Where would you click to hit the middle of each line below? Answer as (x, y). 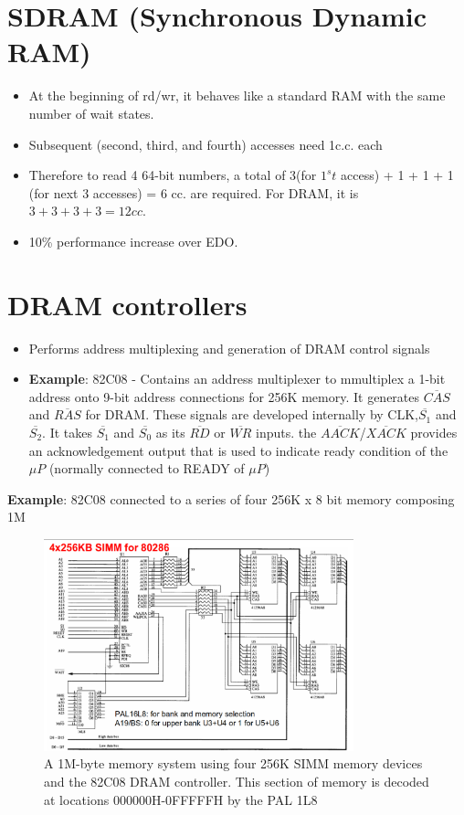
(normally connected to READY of (147, 468)
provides (434, 432)
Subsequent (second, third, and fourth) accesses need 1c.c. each (206, 144)
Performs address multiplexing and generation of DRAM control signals (229, 348)
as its (170, 432)
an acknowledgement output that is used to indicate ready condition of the (238, 450)
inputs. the (286, 432)
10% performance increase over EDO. (133, 241)
